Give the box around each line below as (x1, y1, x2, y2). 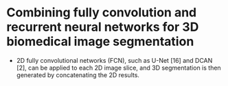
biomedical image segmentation (6, 34, 194, 49)
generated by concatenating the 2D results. (16, 70, 140, 79)
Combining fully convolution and (6, 5, 197, 20)
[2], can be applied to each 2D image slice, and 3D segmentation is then (16, 63, 221, 72)
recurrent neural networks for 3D (6, 19, 199, 35)
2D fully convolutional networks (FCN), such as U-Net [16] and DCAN (16, 56, 213, 64)
